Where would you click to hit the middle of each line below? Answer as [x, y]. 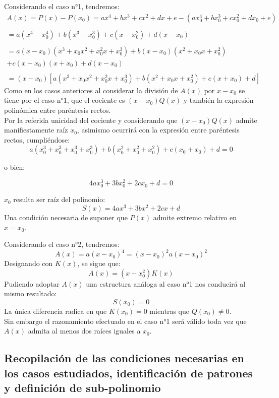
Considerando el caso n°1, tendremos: [62, 6]
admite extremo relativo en [195, 217]
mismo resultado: [31, 293]
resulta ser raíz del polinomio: [59, 199]
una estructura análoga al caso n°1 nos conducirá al [166, 283]
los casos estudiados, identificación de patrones [129, 373]
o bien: [15, 167]
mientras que [169, 311]
